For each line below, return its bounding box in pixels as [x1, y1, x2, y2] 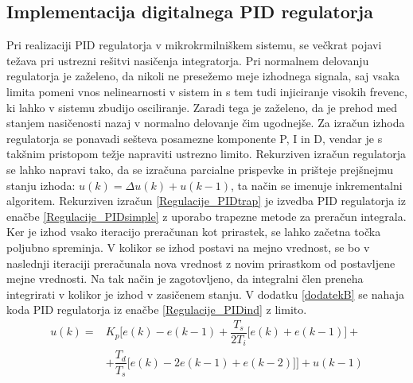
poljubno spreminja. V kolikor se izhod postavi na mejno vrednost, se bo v [6, 238, 370, 255]
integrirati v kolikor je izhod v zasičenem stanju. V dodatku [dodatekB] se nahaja [6, 285, 404, 302]
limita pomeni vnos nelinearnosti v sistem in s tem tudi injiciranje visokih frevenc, [6, 83, 407, 99]
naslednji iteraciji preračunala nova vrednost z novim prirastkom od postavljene [6, 254, 395, 271]
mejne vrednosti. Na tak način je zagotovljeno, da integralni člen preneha [6, 270, 364, 287]
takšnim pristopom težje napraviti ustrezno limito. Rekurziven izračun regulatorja [6, 145, 407, 162]
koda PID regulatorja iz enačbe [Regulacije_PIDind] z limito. [6, 301, 307, 318]
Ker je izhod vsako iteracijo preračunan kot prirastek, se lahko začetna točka [6, 223, 381, 240]
